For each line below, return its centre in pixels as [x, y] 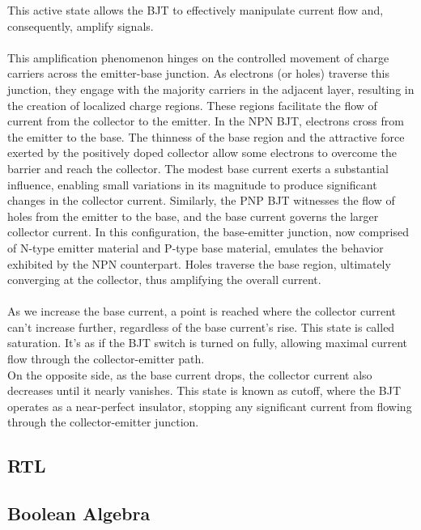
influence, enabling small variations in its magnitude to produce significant [192, 184]
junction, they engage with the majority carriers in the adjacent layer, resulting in [211, 89]
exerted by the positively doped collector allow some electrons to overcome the [202, 153]
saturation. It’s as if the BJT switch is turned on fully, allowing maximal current [208, 343]
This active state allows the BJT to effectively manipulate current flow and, [196, 10]
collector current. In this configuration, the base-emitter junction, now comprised [208, 232]
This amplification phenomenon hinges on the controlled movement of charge [198, 57]
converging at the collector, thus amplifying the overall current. [164, 280]
